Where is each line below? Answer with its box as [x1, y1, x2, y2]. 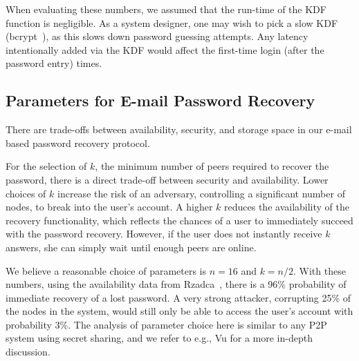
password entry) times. [6, 56, 102, 70]
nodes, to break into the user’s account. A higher [6, 199, 213, 214]
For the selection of [6, 159, 87, 173]
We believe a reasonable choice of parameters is [6, 263, 207, 277]
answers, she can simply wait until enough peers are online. [6, 240, 257, 254]
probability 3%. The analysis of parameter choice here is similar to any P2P [6, 317, 327, 331]
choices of [6, 186, 46, 200]
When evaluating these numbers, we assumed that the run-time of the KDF [6, 2, 326, 16]
